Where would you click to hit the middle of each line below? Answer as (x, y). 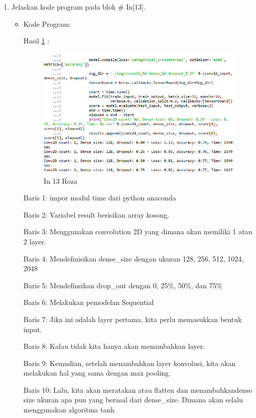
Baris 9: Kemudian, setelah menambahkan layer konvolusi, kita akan (130, 363)
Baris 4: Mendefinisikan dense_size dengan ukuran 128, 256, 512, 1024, (134, 258)
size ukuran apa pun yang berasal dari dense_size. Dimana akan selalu (133, 400)
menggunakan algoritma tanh (69, 410)
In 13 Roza (61, 180)
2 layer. (35, 241)
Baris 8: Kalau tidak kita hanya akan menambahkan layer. (114, 346)
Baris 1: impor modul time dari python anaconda (100, 198)
